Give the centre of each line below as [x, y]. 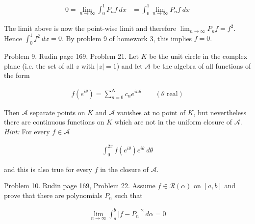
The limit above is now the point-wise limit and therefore [90, 28]
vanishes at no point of [151, 112]
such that [128, 195]
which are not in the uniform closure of [173, 122]
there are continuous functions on [54, 122]
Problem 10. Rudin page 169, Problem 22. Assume [80, 186]
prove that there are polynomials [53, 195]
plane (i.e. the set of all [39, 65]
